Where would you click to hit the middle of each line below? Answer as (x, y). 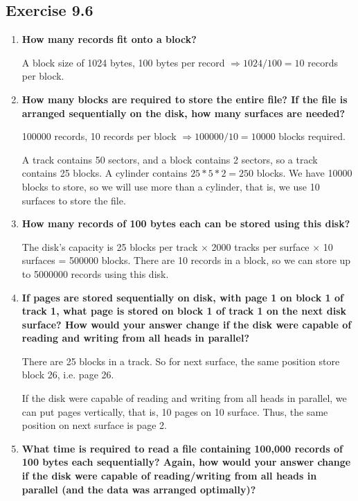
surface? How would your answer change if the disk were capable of (187, 324)
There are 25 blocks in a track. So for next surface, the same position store (181, 361)
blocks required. (312, 136)
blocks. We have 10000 (304, 173)
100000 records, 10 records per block (99, 136)
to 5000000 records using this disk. (95, 273)
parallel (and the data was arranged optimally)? (139, 489)
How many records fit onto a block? (109, 39)
